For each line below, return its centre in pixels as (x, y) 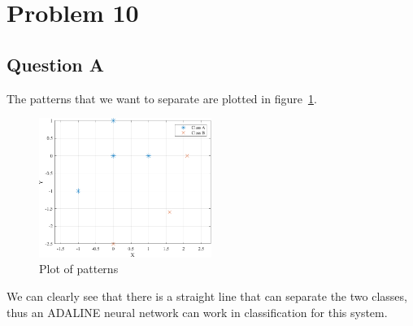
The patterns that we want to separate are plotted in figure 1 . (162, 98)
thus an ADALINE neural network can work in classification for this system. (197, 312)
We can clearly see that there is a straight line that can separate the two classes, (207, 296)
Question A (56, 64)
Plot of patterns (79, 269)
